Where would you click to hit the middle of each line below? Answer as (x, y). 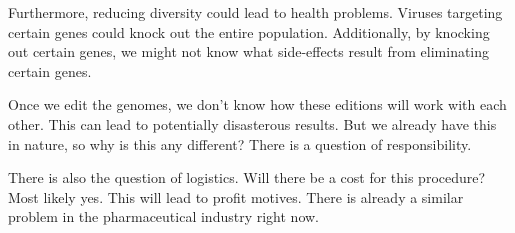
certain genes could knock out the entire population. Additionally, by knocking (249, 31)
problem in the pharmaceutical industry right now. (163, 216)
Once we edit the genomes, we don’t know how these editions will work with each (257, 104)
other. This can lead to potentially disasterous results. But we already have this (252, 123)
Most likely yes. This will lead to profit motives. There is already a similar (236, 196)
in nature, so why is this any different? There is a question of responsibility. (240, 143)
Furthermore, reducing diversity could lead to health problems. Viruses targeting (255, 12)
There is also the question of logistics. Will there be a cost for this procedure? (247, 177)
